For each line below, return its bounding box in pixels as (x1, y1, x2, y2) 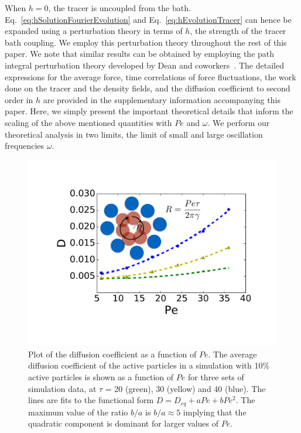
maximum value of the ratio (28, 405, 128, 418)
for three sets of (187, 371, 244, 383)
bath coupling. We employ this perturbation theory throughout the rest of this (5, 36, 287, 48)
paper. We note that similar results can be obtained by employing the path (5, 47, 275, 60)
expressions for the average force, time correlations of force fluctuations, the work (5, 70, 296, 83)
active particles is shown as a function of (28, 371, 174, 383)
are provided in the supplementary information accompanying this (43, 93, 281, 105)
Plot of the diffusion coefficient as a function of (28, 347, 197, 360)
